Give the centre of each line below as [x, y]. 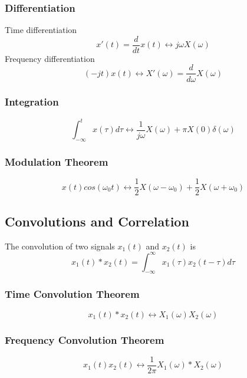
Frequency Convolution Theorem [85, 339]
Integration [32, 102]
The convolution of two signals [60, 246]
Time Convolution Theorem [72, 294]
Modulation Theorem [57, 161]
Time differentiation [41, 30]
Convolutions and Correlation [97, 221]
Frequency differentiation [50, 58]
